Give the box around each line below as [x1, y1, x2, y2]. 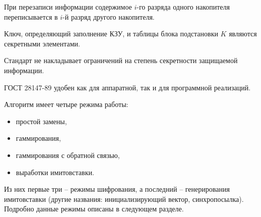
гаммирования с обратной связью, [16, 149, 120, 160]
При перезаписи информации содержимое [4, 2, 132, 12]
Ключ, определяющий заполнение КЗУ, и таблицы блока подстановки [4, 28, 218, 39]
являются [229, 28, 257, 39]
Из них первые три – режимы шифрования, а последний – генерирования [4, 184, 230, 194]
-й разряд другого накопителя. [62, 11, 155, 22]
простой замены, [16, 116, 67, 126]
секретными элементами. [4, 38, 80, 48]
